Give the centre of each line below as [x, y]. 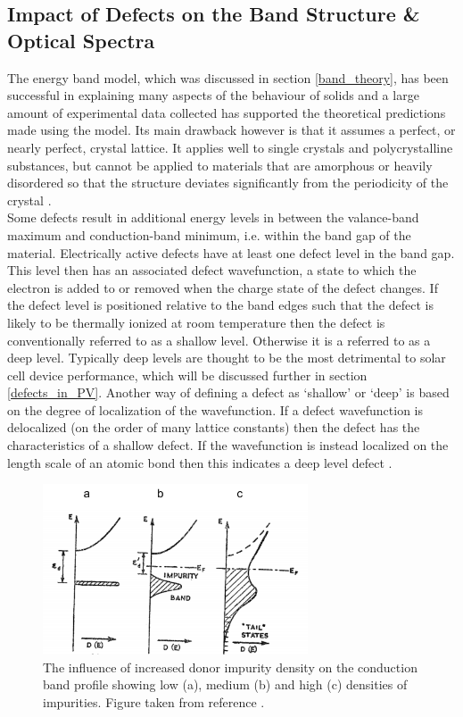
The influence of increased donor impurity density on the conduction [230, 667]
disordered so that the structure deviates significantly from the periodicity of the [228, 183]
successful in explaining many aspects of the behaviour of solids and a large [213, 95]
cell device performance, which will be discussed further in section [187, 375]
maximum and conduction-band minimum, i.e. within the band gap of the [209, 234]
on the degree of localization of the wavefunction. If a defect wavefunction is [215, 409]
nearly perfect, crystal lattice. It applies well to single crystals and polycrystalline [230, 147]
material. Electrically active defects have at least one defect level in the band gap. [231, 252]
